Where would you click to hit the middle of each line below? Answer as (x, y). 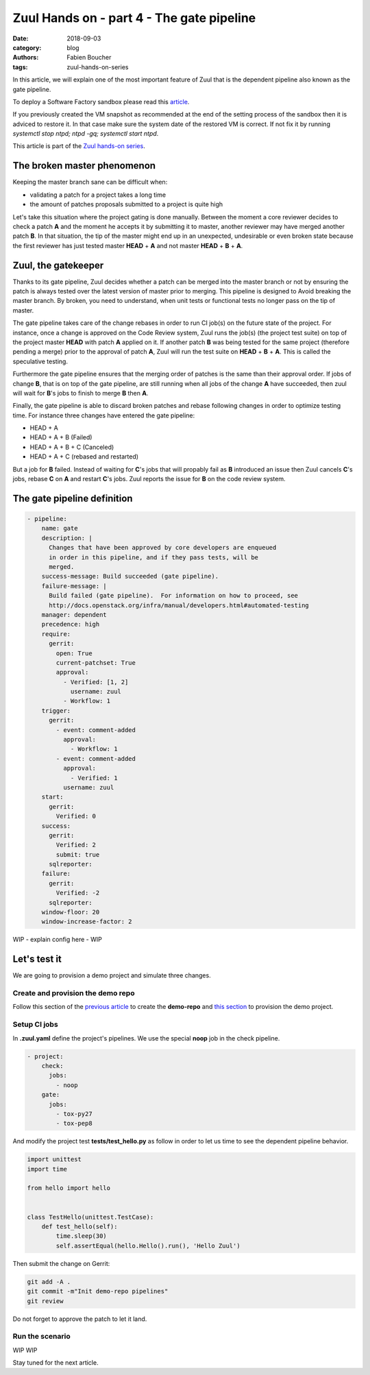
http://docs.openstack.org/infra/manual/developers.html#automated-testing (179, 605)
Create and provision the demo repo (74, 993)
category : (27, 47)
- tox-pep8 (74, 1123)
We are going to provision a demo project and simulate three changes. (112, 975)
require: (56, 634)
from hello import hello (69, 1188)
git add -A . (49, 1281)
